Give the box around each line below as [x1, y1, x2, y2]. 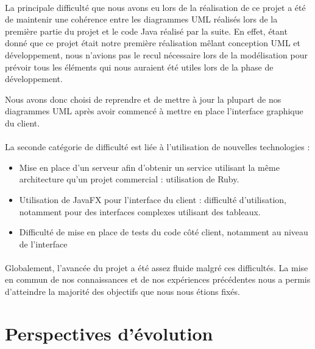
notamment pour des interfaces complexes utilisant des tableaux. [19, 205, 261, 218]
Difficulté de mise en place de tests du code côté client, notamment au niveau [19, 226, 308, 238]
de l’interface [19, 237, 68, 250]
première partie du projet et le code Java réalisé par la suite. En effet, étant [5, 24, 288, 37]
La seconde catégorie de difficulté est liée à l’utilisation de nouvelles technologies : [5, 140, 310, 153]
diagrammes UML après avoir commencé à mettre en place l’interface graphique [5, 105, 303, 117]
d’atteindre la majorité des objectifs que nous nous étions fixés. [5, 285, 240, 298]
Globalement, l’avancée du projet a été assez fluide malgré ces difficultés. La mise [5, 261, 308, 274]
